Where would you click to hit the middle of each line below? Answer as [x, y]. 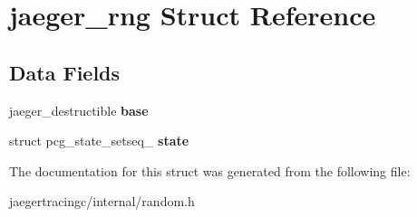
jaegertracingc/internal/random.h [102, 201]
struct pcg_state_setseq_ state [99, 141]
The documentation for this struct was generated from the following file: [210, 170]
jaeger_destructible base [79, 110]
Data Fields [65, 72]
